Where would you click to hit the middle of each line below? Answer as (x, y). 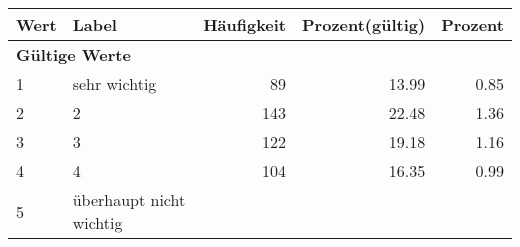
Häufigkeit (245, 24)
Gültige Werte (73, 54)
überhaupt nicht (129, 199)
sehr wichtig (114, 83)
